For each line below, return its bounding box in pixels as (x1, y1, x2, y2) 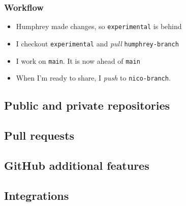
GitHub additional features (4, 157, 149, 173)
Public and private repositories (4, 97, 170, 113)
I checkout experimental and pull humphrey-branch (16, 38, 179, 48)
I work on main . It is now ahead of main (16, 55, 140, 66)
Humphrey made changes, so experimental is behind (16, 21, 182, 32)
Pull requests (4, 127, 75, 143)
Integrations (4, 187, 69, 203)
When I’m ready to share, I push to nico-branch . (16, 72, 171, 83)
